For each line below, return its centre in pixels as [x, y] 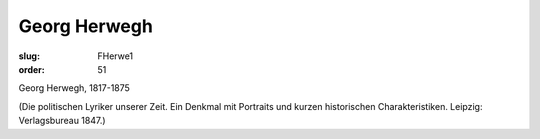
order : [31, 69]
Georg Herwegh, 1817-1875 [74, 88]
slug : [29, 56]
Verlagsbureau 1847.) [62, 121]
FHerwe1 [115, 56]
